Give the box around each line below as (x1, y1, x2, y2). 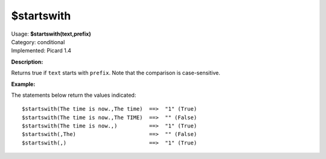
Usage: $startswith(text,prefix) (11, 30, 91, 37)
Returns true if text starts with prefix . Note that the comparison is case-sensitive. (11, 70, 220, 77)
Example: (11, 80, 36, 88)
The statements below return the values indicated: (11, 91, 136, 99)
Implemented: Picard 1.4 (11, 47, 72, 54)
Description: (11, 58, 43, 65)
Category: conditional (11, 38, 65, 45)
